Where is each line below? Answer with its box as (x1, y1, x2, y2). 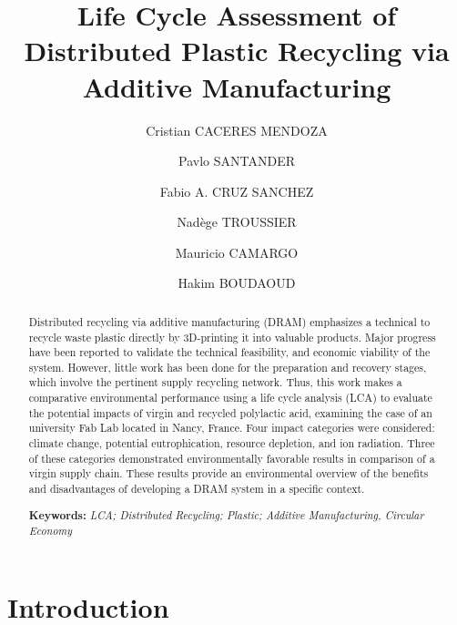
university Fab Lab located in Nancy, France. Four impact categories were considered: (28, 420, 435, 435)
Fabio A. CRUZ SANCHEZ (159, 181, 314, 200)
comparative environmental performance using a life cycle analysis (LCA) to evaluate (28, 390, 432, 405)
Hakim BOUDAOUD (178, 273, 296, 292)
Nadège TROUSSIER (177, 212, 297, 231)
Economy (28, 523, 73, 538)
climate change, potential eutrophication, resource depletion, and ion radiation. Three (28, 435, 435, 451)
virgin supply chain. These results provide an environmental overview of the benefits (28, 466, 429, 481)
